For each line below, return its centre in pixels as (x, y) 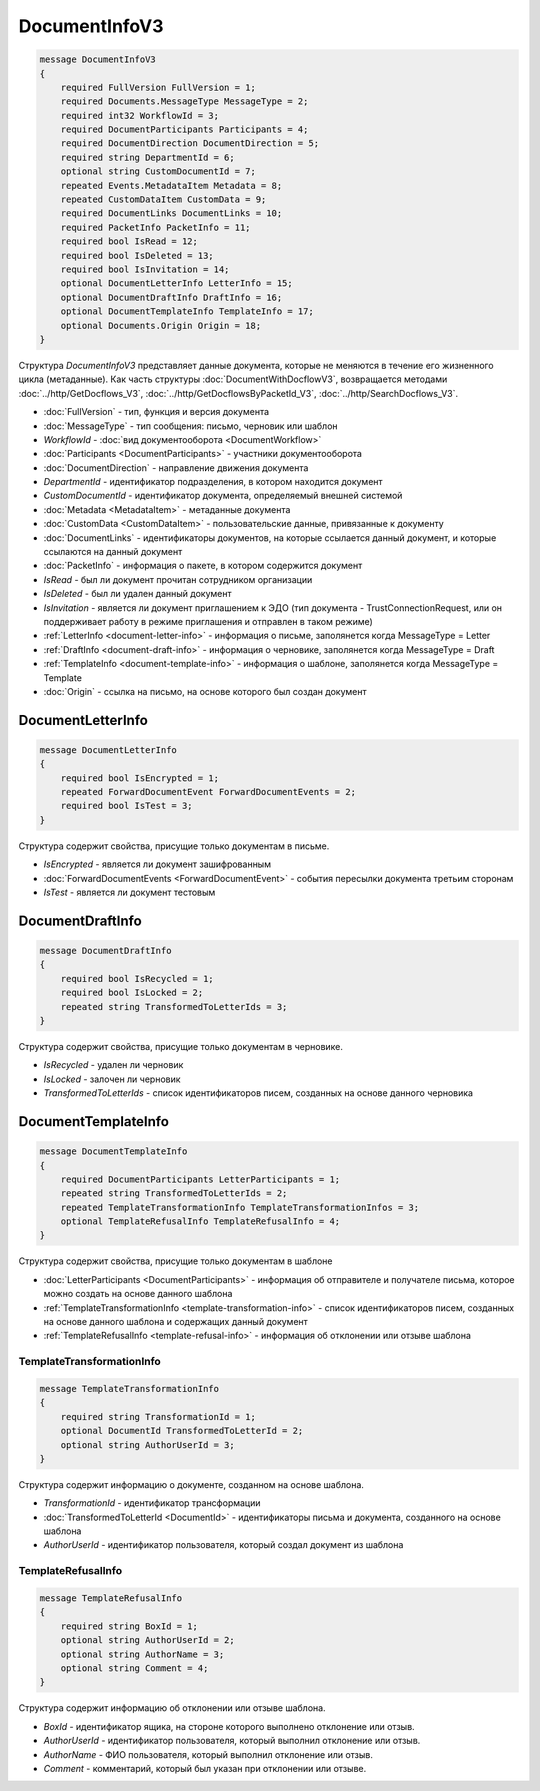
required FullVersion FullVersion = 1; (158, 87)
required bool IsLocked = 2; (132, 993)
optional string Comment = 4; (134, 1668)
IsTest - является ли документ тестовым (129, 892)
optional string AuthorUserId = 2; (147, 1640)
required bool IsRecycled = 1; (137, 978)
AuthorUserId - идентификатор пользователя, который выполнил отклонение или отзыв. (232, 1741)
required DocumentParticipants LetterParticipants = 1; (200, 1179)
